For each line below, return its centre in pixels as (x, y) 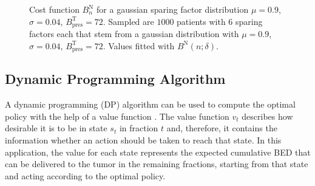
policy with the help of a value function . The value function (117, 116)
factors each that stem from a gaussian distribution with (134, 34)
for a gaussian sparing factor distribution (173, 9)
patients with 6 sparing (220, 21)
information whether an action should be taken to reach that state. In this (143, 140)
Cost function (54, 9)
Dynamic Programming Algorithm (115, 79)
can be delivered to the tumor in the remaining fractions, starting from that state (157, 164)
